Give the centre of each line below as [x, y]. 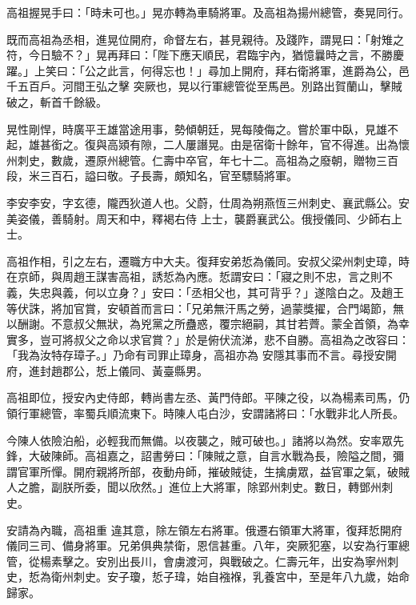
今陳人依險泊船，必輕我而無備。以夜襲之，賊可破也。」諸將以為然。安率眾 [200, 440]
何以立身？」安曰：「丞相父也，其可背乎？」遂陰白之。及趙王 [244, 292]
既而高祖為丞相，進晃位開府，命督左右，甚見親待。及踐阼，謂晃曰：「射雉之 [205, 39]
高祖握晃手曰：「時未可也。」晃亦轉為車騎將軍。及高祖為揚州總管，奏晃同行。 [208, 12]
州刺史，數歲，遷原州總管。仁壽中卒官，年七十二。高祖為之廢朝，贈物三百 [202, 160]
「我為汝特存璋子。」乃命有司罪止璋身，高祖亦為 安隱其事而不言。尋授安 [196, 355]
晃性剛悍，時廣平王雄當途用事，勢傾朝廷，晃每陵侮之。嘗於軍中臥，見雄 [197, 128]
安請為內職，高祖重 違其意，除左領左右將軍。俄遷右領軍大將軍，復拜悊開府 [204, 529]
